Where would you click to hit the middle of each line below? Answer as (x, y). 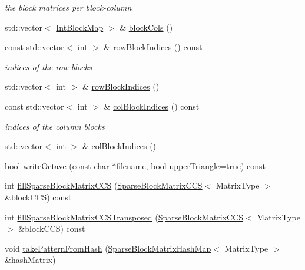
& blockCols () (146, 27)
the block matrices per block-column (68, 7)
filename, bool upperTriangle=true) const (191, 165)
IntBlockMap (80, 27)
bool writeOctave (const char (57, 165)
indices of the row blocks (48, 66)
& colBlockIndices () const (152, 106)
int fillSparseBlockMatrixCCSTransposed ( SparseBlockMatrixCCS (124, 217)
